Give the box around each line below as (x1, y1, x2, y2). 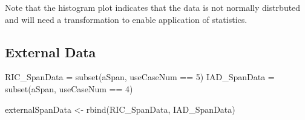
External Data (5, 42, 96, 61)
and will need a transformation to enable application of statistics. (5, 13, 248, 25)
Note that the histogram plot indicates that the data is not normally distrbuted (5, 1, 301, 13)
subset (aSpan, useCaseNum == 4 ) (5, 82, 133, 95)
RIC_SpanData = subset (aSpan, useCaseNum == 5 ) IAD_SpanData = (5, 71, 275, 83)
